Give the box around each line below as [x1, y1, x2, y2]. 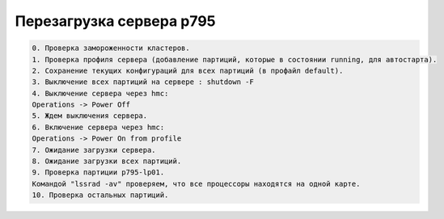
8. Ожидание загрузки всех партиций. [32, 157, 182, 166]
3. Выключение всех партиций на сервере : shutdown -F [32, 78, 254, 86]
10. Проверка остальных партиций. [32, 191, 169, 200]
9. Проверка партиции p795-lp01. [32, 168, 165, 177]
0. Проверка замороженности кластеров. [32, 44, 190, 53]
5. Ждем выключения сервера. [32, 112, 148, 120]
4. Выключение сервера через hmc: [32, 89, 169, 98]
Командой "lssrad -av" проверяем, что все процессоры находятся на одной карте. [32, 179, 361, 188]
